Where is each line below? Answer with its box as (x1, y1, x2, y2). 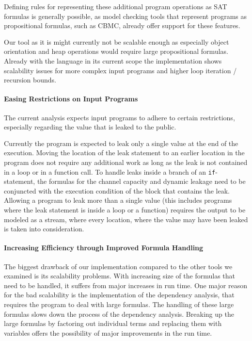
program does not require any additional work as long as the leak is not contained (4, 157, 248, 167)
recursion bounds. (4, 75, 56, 85)
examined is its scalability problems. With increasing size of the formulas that (4, 271, 236, 281)
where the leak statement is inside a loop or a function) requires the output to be (4, 204, 246, 214)
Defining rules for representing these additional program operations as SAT (4, 1, 227, 11)
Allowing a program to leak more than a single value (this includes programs (4, 195, 232, 205)
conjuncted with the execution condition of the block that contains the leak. (4, 185, 230, 195)
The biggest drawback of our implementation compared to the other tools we (4, 261, 233, 271)
